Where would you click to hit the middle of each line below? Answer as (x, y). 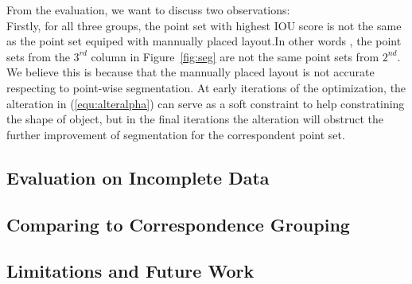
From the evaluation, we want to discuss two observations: (148, 10)
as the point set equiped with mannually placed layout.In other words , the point (204, 41)
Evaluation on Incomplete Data (138, 177)
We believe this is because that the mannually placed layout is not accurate (190, 72)
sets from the (38, 56)
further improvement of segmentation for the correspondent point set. (176, 134)
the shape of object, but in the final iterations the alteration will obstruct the (195, 119)
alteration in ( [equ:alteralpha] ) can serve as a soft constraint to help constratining (206, 103)
